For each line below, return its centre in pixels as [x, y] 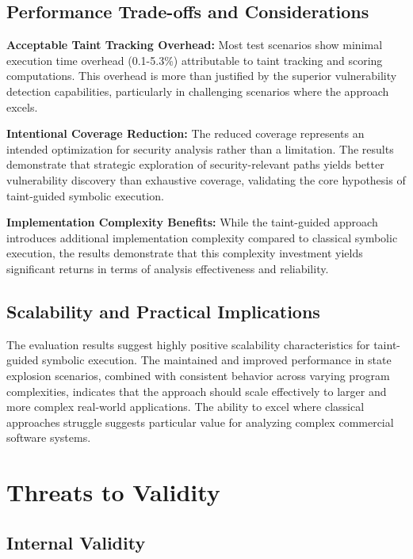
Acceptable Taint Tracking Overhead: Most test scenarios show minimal [195, 45]
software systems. [49, 437]
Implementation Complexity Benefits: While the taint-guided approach [192, 222]
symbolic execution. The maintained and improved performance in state [217, 360]
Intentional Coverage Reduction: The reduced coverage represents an [185, 133]
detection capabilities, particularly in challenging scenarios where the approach [198, 91]
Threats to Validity [113, 492]
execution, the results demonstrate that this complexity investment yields [185, 253]
